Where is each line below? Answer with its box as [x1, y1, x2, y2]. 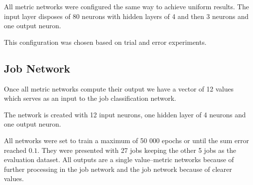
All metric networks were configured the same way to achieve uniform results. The [4, 1, 249, 11]
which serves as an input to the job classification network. [4, 93, 176, 103]
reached [4, 145, 27, 155]
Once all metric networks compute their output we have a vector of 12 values [4, 83, 234, 93]
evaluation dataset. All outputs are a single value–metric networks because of [4, 154, 234, 165]
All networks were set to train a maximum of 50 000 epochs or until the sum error [4, 135, 249, 145]
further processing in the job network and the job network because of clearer [4, 164, 232, 174]
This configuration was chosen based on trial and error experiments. [4, 37, 207, 47]
